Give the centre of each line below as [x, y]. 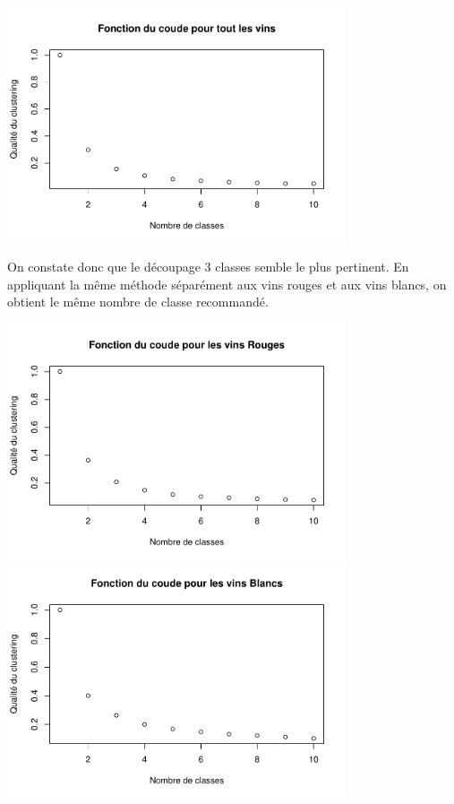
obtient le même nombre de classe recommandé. [138, 302]
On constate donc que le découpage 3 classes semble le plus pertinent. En [208, 267]
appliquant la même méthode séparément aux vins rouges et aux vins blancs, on [227, 284]
